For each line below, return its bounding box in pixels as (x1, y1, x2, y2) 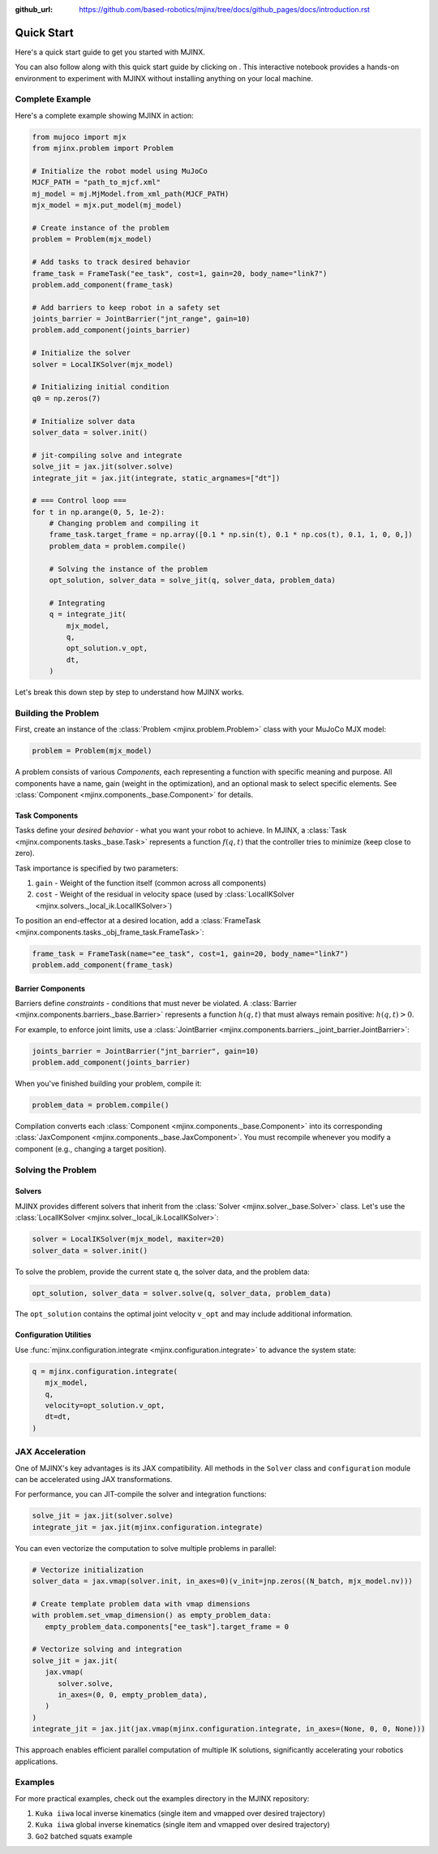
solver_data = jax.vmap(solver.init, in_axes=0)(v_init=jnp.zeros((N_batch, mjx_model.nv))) (32, 1576, 413, 1586)
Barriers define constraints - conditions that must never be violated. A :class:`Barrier (15, 998, 297, 1008)
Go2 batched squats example (35, 1831, 133, 1841)
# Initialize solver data (32, 417, 135, 426)
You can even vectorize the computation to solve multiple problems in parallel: (15, 1543, 277, 1553)
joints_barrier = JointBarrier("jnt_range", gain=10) (32, 314, 251, 324)
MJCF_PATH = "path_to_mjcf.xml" (32, 178, 161, 187)
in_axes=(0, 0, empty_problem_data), (58, 1690, 208, 1699)
